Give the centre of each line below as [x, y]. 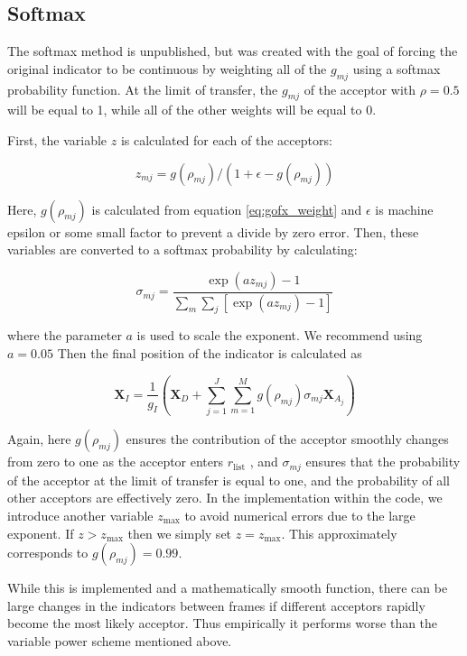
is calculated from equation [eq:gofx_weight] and [227, 209]
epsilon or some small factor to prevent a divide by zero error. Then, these [213, 231]
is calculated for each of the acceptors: [226, 139]
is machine [404, 209]
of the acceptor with [360, 89]
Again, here [39, 439]
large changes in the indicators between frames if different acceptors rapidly [216, 605]
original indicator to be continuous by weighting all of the [167, 68]
